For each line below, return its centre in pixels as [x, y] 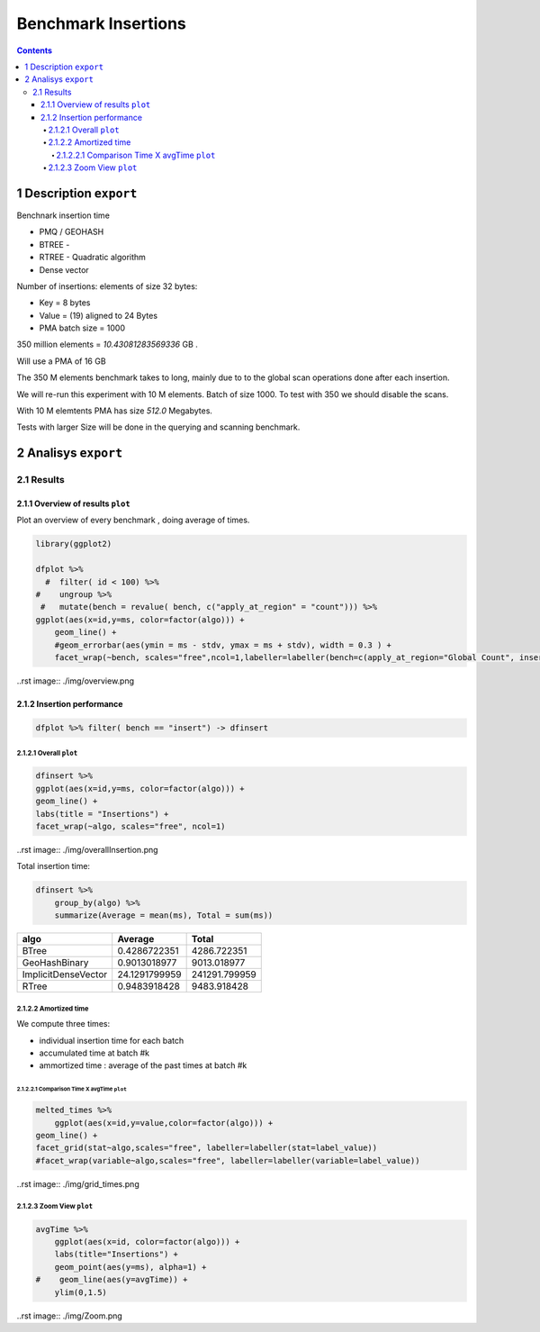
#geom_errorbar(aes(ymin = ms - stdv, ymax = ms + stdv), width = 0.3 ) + [223, 645]
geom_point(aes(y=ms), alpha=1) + [130, 1267]
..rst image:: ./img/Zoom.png [70, 1316]
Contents [35, 50]
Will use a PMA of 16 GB [62, 361]
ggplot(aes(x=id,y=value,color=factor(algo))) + [164, 1123]
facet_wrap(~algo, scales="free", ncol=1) [130, 826]
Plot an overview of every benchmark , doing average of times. [133, 520]
